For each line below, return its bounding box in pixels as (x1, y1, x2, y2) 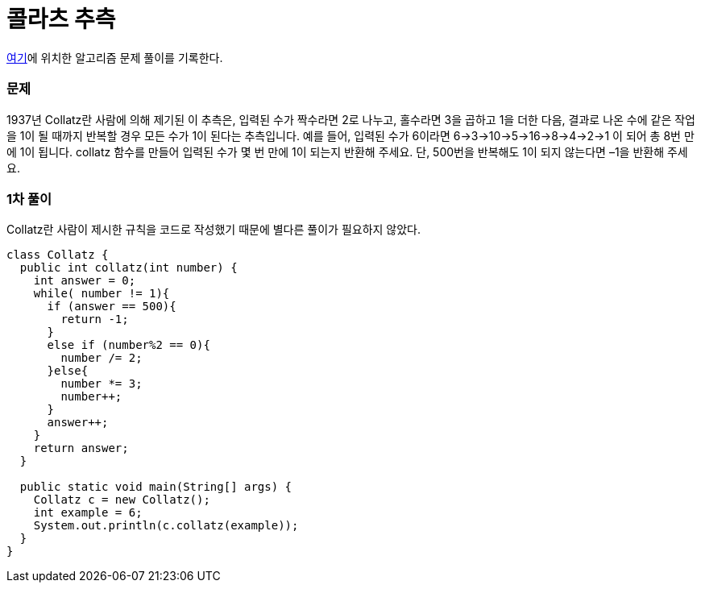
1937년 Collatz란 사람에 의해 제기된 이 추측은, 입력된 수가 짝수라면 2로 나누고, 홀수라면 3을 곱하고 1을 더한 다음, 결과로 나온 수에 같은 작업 (6, 112, 696, 127)
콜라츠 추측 (6, 6, 116, 33)
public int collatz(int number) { (19, 261, 238, 275)
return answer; (33, 442, 129, 455)
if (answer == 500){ (47, 300, 176, 313)
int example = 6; (33, 506, 143, 520)
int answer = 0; (33, 274, 136, 288)
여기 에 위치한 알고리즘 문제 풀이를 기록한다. (6, 50, 223, 64)
